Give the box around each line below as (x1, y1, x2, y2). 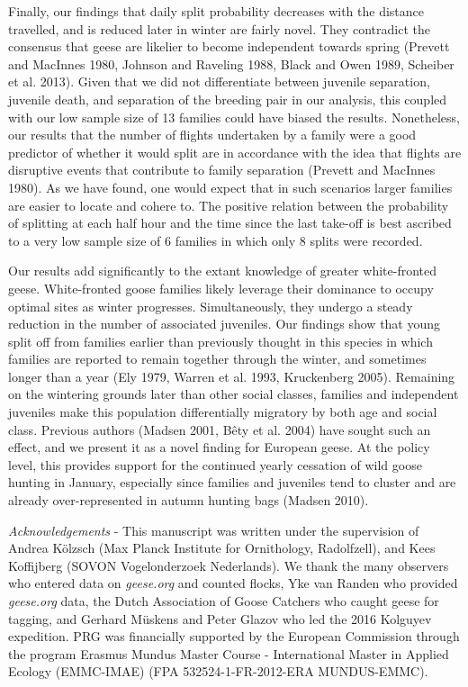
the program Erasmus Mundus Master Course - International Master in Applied (8, 644, 449, 663)
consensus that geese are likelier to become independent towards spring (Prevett (8, 37, 450, 56)
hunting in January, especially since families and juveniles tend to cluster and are (8, 473, 456, 492)
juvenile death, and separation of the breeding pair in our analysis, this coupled (8, 89, 447, 108)
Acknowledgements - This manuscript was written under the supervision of (8, 520, 419, 539)
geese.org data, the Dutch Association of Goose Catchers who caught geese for (8, 592, 439, 610)
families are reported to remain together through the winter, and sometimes (8, 349, 427, 368)
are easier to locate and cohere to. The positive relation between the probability (8, 195, 449, 214)
